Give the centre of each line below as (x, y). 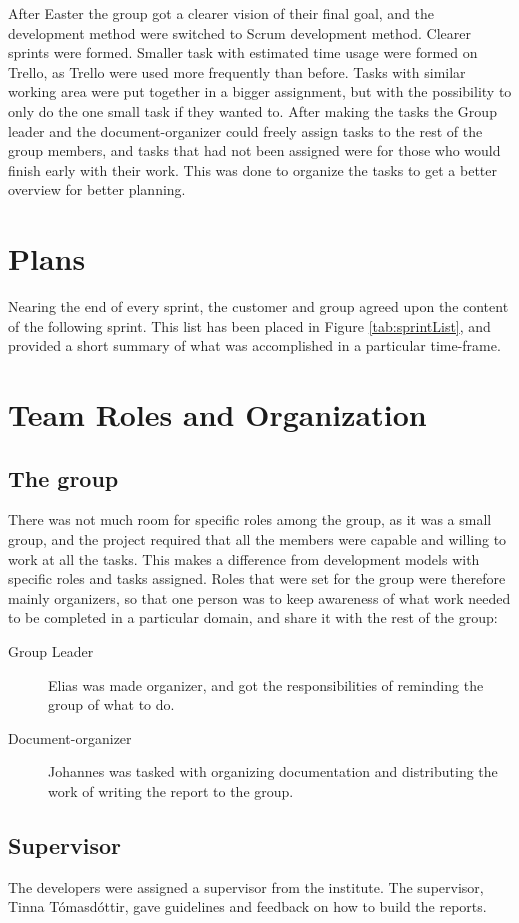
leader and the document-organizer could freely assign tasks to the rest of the (245, 130)
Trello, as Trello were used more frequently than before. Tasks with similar (237, 71)
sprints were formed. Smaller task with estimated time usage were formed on (243, 52)
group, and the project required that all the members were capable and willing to (257, 539)
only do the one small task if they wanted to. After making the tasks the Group (252, 110)
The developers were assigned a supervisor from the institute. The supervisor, (246, 886)
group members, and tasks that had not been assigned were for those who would (254, 150)
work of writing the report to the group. (171, 790)
